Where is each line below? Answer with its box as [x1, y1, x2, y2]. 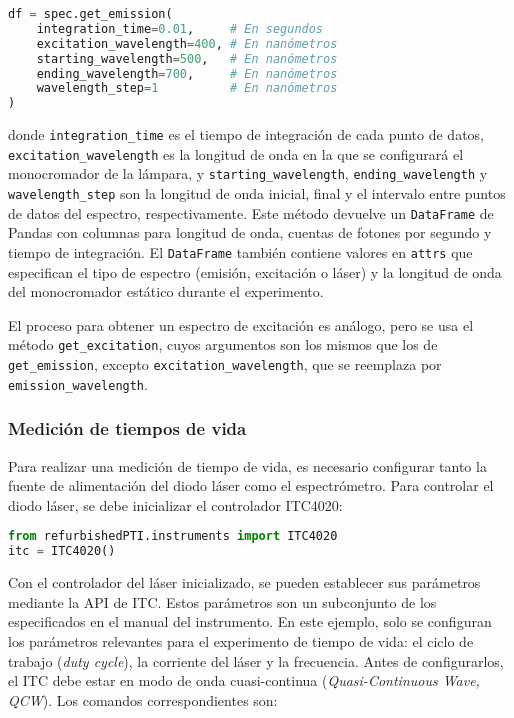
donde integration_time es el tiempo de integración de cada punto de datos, [8, 124, 485, 145]
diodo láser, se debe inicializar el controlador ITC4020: [8, 494, 343, 515]
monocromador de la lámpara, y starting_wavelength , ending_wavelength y [8, 163, 488, 184]
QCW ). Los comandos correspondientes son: [8, 689, 278, 710]
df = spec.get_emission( [8, 7, 173, 21]
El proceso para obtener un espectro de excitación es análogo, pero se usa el [8, 314, 474, 335]
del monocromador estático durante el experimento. [8, 281, 324, 302]
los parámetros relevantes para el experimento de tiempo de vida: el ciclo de [8, 630, 474, 651]
